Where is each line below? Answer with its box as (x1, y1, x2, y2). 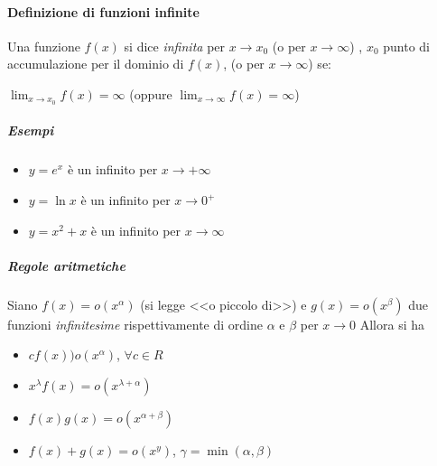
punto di (383, 36, 430, 55)
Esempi (7, 121, 54, 140)
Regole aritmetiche (7, 256, 126, 275)
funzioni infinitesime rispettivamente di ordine (7, 314, 263, 333)
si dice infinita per (124, 36, 226, 55)
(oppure (129, 84, 172, 103)
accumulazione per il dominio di (7, 54, 184, 73)
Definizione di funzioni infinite (7, 2, 200, 21)
